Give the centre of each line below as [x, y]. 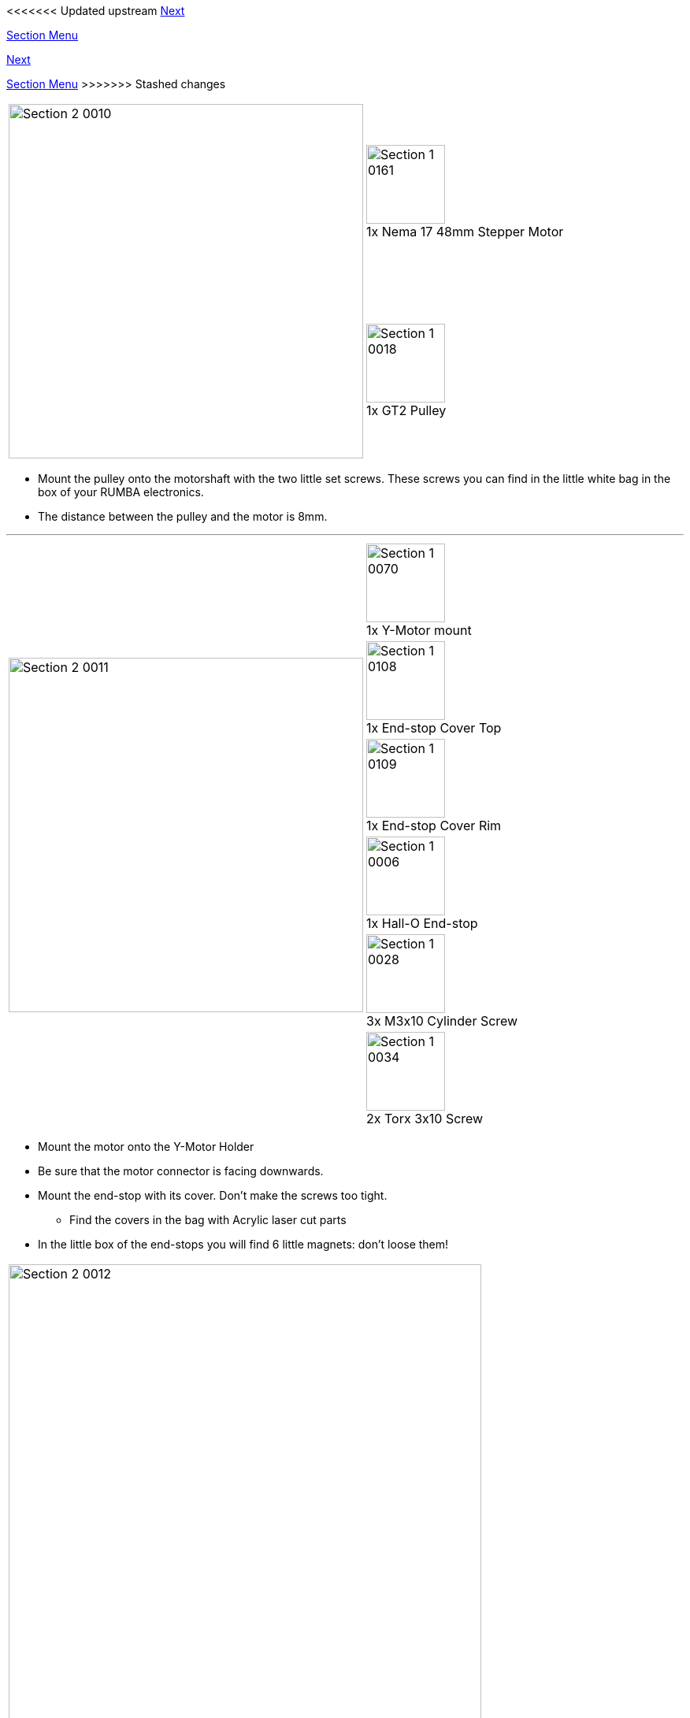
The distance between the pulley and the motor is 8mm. [183, 516]
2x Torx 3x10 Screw [425, 1119]
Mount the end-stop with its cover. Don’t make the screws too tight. [213, 1195]
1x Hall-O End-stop [422, 923]
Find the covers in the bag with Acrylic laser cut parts [208, 1220]
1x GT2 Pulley [406, 410]
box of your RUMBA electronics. [121, 492]
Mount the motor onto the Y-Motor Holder [146, 1147]
